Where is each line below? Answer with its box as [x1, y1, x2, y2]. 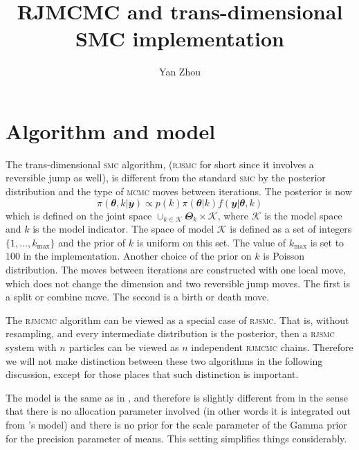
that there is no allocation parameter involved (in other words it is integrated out [6, 404, 351, 418]
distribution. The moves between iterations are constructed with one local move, [6, 262, 346, 276]
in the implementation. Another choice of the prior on [23, 249, 252, 263]
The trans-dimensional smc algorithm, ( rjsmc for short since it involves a [6, 156, 314, 171]
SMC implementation [75, 24, 284, 53]
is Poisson [263, 249, 305, 263]
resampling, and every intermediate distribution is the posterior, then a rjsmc [6, 326, 335, 341]
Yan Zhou [159, 64, 201, 79]
